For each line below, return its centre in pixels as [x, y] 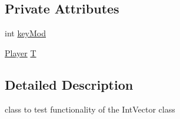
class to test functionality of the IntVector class [90, 109]
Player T [21, 52]
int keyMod [26, 33]
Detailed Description [69, 84]
